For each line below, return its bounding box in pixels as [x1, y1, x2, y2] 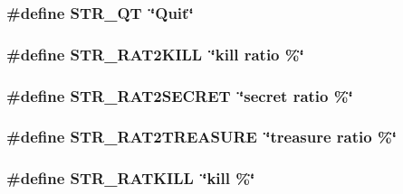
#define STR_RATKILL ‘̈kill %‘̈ [6, 167, 255, 189]
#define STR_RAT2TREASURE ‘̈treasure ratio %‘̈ [6, 125, 397, 148]
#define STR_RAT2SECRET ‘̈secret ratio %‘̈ [6, 84, 353, 106]
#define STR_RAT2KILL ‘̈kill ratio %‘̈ [6, 42, 304, 65]
